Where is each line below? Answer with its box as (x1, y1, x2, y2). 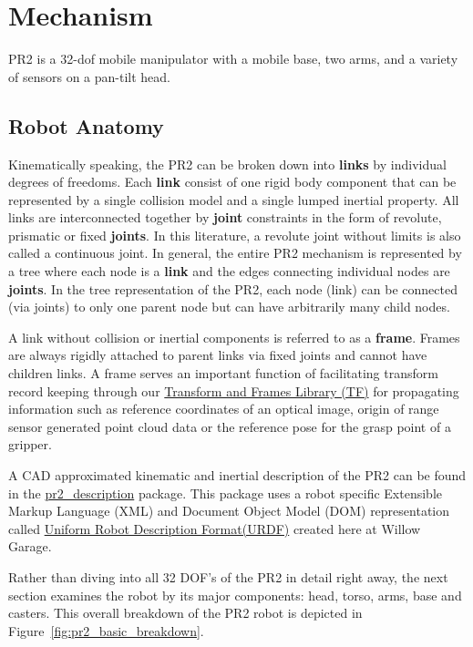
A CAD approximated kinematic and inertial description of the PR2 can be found (8, 466, 467, 485)
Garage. (8, 537, 52, 556)
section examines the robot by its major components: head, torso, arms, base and (8, 585, 462, 604)
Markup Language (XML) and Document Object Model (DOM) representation (8, 501, 450, 520)
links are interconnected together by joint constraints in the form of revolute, (8, 208, 442, 227)
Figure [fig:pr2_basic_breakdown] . (8, 621, 204, 640)
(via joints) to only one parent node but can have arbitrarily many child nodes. (8, 297, 450, 316)
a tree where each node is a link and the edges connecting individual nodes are (8, 262, 450, 281)
